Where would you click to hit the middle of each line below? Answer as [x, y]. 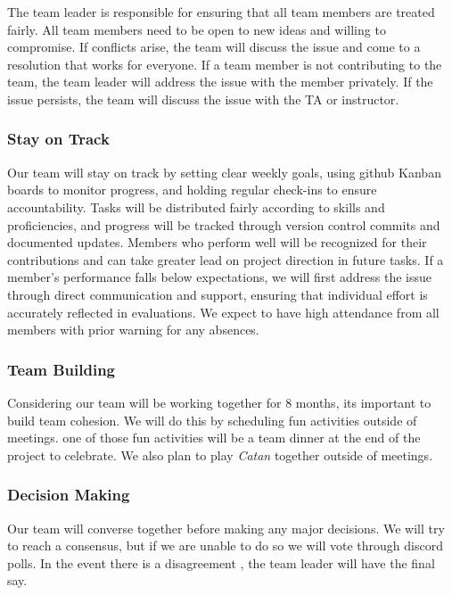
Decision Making [69, 495]
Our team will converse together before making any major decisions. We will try [226, 528]
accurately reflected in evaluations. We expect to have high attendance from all [223, 312]
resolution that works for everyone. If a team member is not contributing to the [225, 64]
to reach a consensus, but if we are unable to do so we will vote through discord [225, 545]
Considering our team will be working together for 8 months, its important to [219, 402]
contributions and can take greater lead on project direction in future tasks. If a [226, 259]
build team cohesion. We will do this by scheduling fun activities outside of [212, 420]
